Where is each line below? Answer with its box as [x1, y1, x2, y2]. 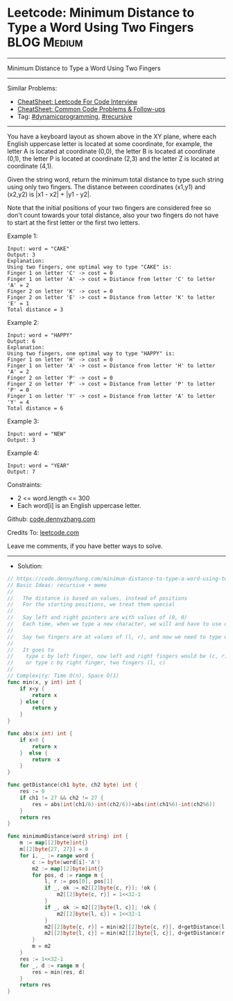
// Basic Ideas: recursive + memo [7, 582, 107, 588]
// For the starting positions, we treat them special [7, 601, 175, 608]
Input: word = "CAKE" [7, 245, 70, 252]
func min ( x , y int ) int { [7, 678, 82, 686]
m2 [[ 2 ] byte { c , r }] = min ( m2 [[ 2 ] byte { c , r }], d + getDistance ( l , [44, 923, 228, 930]
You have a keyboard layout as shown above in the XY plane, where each [7, 132, 217, 141]
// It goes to [7, 646, 54, 653]
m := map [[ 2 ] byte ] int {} [19, 840, 89, 847]
